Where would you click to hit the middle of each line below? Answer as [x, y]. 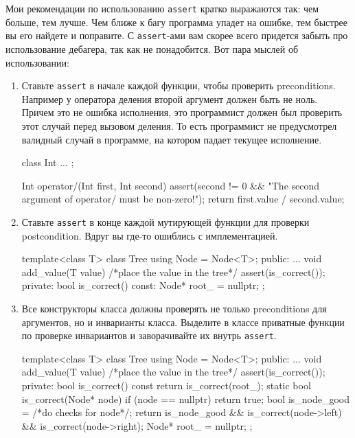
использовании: [37, 62]
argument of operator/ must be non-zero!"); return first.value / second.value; [183, 199]
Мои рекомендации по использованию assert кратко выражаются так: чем [162, 8]
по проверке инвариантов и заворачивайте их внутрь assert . [149, 335]
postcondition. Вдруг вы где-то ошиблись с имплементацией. [150, 235]
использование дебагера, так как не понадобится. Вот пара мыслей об [152, 48]
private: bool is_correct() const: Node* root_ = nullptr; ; [143, 285]
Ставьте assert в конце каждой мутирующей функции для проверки [165, 221]
